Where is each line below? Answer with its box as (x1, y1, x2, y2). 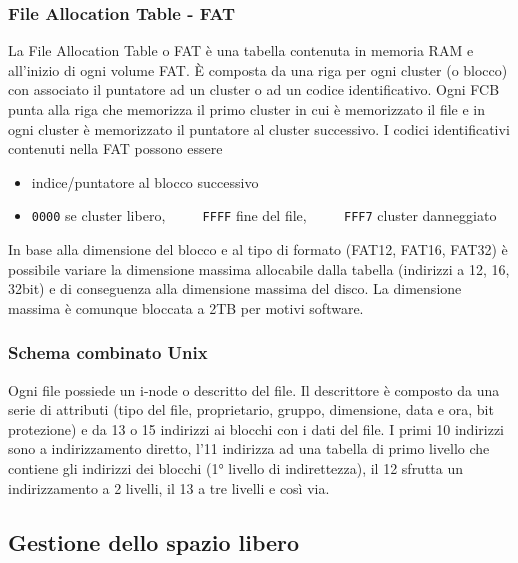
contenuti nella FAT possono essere (8, 138, 223, 159)
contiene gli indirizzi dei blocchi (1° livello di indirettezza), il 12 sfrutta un (8, 458, 464, 478)
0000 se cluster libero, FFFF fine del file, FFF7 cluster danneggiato (31, 205, 497, 226)
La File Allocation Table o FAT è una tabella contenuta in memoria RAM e (8, 40, 474, 61)
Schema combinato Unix (8, 340, 208, 365)
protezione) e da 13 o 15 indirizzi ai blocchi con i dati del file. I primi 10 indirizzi (8, 418, 504, 439)
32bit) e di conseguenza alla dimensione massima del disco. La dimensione (8, 278, 462, 299)
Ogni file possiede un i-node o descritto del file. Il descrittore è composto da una (8, 379, 500, 400)
